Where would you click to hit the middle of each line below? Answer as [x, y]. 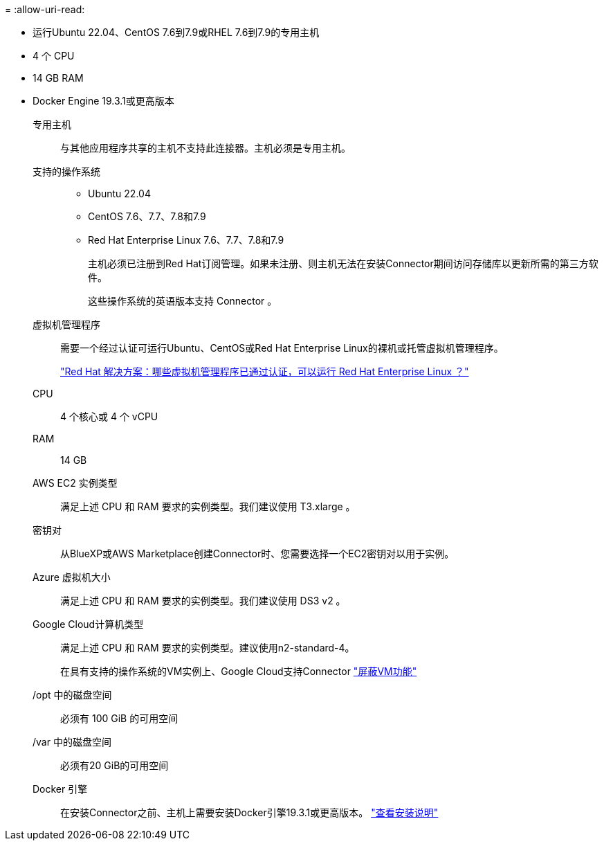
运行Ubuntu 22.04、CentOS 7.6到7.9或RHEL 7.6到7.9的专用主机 [176, 32]
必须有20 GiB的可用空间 [115, 765]
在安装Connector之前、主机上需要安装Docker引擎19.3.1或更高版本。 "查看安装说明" [249, 812]
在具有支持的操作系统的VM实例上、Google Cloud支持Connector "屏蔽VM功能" [239, 671]
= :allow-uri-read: [45, 9]
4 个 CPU [54, 56]
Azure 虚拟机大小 [72, 577]
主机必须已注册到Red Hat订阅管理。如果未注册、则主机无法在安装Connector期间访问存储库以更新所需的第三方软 [343, 263]
